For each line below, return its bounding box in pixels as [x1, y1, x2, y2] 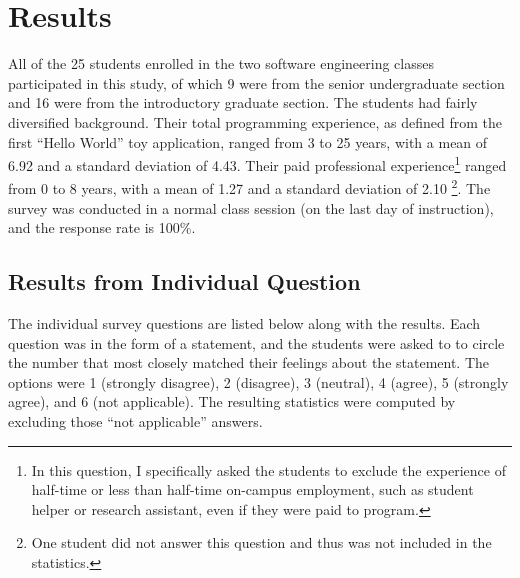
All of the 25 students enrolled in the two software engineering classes [8, 53, 434, 74]
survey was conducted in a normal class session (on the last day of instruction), [8, 197, 494, 218]
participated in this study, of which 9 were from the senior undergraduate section [8, 72, 505, 93]
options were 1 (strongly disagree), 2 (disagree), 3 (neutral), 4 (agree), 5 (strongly [8, 371, 509, 392]
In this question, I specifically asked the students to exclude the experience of [31, 459, 506, 480]
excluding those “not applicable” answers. [8, 410, 263, 431]
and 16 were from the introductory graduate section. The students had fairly [8, 92, 478, 113]
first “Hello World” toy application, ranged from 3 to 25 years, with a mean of [8, 131, 488, 152]
